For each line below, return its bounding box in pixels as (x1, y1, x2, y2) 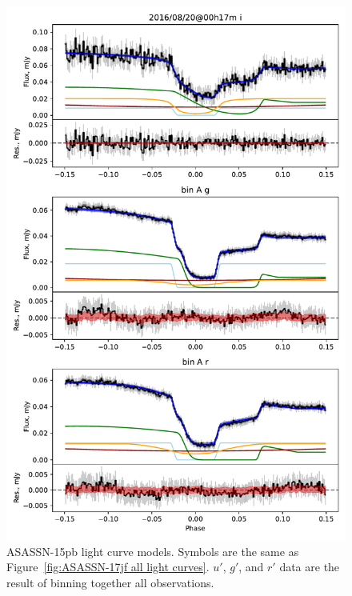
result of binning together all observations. (6, 574, 214, 590)
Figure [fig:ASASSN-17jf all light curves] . (6, 558, 210, 575)
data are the (279, 558, 340, 575)
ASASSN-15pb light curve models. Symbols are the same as (6, 542, 299, 559)
